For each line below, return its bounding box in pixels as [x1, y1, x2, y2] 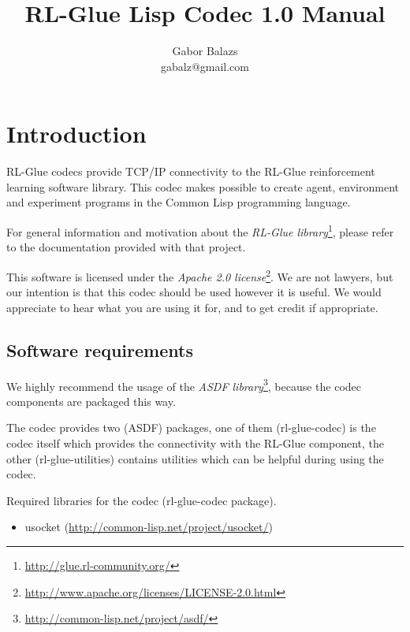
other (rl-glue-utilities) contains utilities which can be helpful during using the [6, 450, 384, 467]
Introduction [6, 117, 147, 150]
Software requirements [6, 337, 193, 362]
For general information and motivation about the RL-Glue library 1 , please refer [6, 221, 394, 240]
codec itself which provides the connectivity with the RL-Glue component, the [6, 434, 384, 451]
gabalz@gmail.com [161, 58, 249, 74]
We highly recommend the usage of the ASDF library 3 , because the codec [6, 375, 362, 394]
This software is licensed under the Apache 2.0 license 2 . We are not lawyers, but [6, 266, 393, 284]
